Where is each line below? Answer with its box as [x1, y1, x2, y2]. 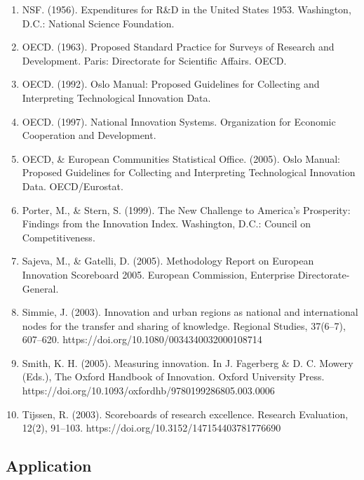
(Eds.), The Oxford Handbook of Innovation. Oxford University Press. [22, 369, 325, 384]
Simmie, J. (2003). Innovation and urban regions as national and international [22, 305, 358, 319]
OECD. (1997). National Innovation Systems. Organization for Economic [22, 114, 336, 128]
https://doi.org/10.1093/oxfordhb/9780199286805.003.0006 [22, 383, 275, 398]
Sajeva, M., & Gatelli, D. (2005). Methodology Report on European [22, 253, 314, 268]
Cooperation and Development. [22, 128, 156, 142]
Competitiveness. [22, 229, 95, 244]
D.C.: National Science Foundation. [22, 15, 175, 30]
